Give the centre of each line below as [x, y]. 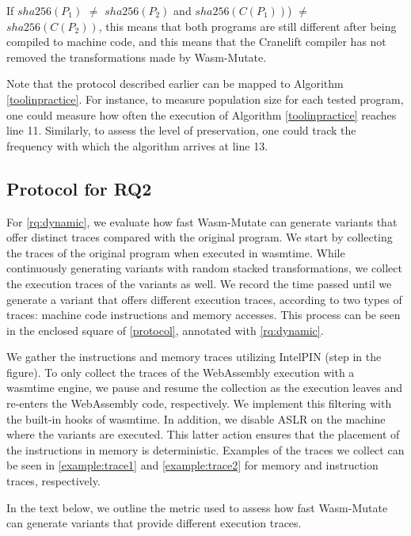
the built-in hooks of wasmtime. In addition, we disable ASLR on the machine [196, 418]
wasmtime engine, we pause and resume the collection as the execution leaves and [205, 388]
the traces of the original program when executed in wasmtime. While [176, 252]
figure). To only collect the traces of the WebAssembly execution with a [181, 372]
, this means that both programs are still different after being [247, 26]
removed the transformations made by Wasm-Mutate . [137, 57]
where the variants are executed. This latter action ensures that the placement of [203, 434]
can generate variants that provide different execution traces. [154, 523]
